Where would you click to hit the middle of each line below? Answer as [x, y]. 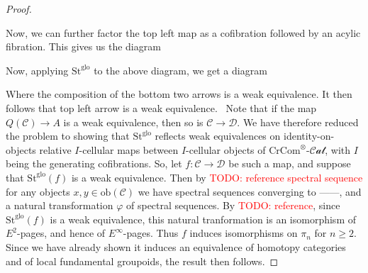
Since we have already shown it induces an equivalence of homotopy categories [176, 246]
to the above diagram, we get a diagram [180, 70]
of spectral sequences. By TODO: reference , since [233, 205]
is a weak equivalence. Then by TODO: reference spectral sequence [217, 177]
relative [55, 149]
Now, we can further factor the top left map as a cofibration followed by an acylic [183, 32]
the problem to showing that [68, 136]
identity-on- [309, 136]
